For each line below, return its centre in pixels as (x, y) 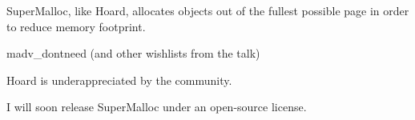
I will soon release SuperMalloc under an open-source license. (157, 107)
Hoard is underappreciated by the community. (119, 80)
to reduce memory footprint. (76, 26)
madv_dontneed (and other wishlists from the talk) (133, 53)
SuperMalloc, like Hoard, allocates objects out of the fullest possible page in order (208, 10)
